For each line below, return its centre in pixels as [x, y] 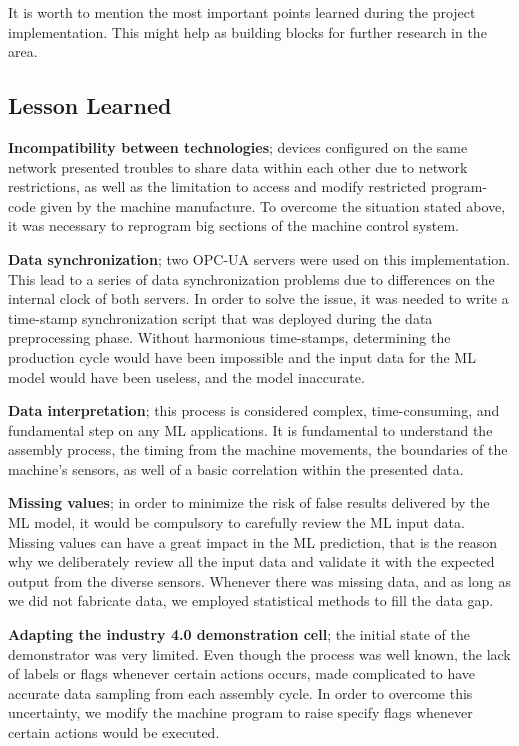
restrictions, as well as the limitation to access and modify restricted [217, 186]
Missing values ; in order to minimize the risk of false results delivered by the [249, 502]
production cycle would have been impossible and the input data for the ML [242, 356]
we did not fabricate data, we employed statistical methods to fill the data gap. [251, 600]
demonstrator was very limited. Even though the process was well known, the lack [259, 653]
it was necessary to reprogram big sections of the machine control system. [233, 225]
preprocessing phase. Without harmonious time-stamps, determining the [229, 337]
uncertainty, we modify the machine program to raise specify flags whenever [240, 712]
